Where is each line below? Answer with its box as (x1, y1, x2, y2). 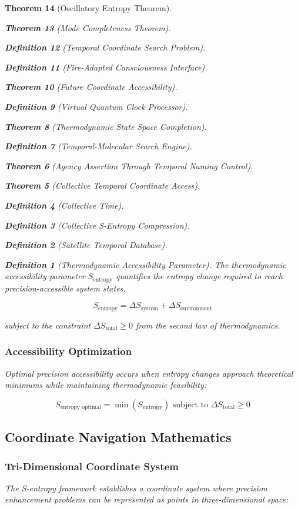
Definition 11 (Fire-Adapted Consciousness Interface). (5, 61, 207, 73)
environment (180, 305, 212, 312)
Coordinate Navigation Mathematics (5, 428, 232, 446)
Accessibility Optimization (5, 344, 132, 359)
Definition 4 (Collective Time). (5, 199, 124, 211)
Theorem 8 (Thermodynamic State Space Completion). (5, 120, 207, 132)
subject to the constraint (5, 319, 91, 331)
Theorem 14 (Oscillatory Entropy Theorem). (5, 2, 172, 14)
